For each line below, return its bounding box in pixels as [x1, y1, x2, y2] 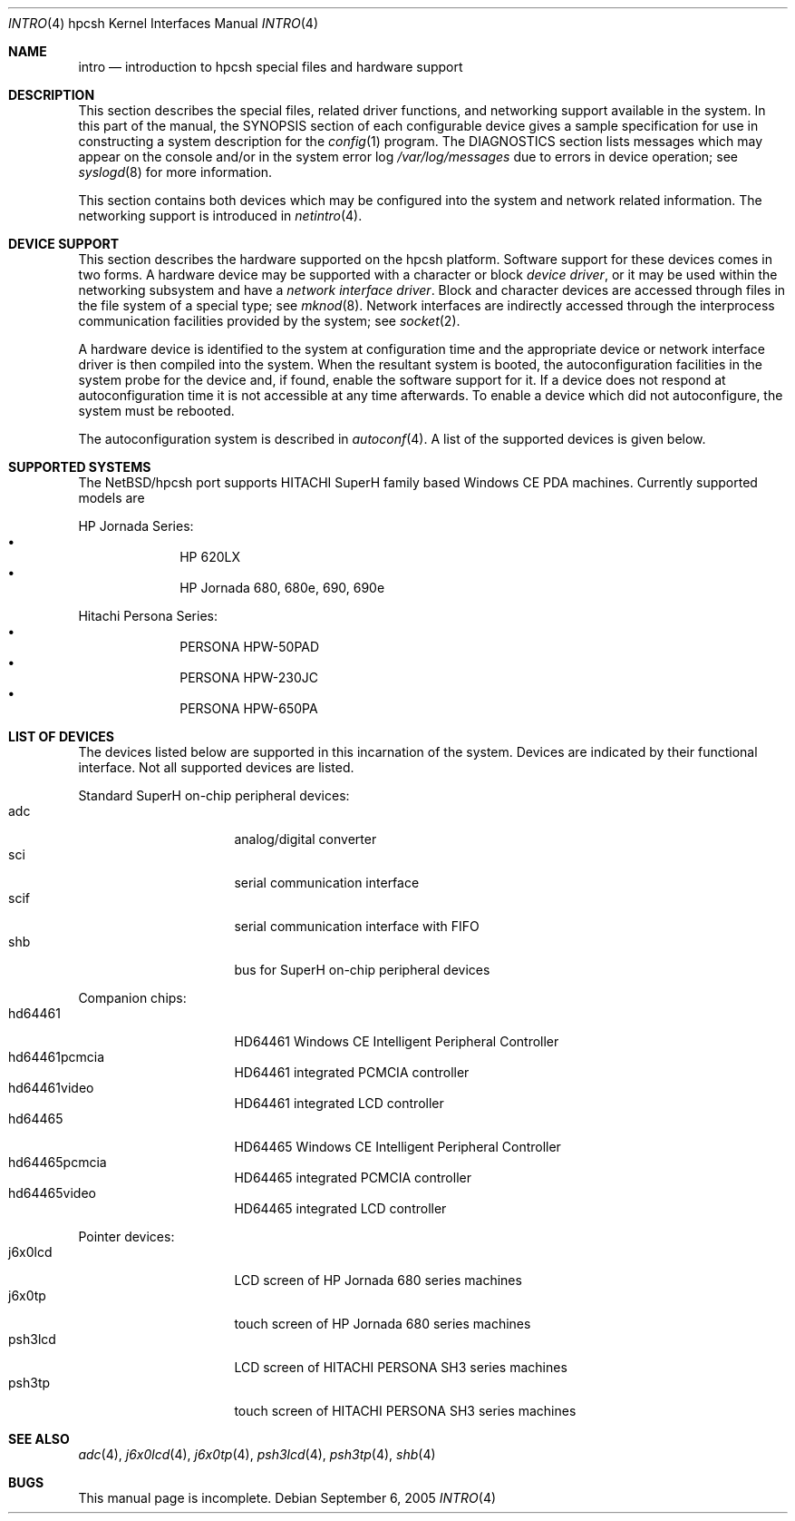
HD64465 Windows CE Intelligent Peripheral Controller [234, 1139, 561, 1154]
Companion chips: [78, 990, 187, 1006]
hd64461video [8, 1080, 94, 1095]
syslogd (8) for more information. [78, 164, 273, 180]
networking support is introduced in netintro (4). [78, 208, 363, 223]
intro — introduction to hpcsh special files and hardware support [78, 59, 463, 74]
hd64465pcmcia [8, 1154, 107, 1170]
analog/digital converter [234, 831, 377, 847]
